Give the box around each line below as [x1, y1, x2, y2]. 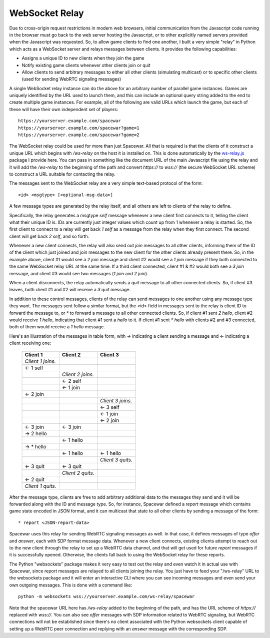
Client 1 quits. [24, 482, 56, 489]
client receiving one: [9, 340, 51, 346]
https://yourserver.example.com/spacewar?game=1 [18, 125, 139, 131]
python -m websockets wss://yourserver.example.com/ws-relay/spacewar [18, 593, 195, 599]
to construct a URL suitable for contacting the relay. [9, 171, 115, 177]
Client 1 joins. [24, 358, 56, 365]
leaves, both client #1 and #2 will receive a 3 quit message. [9, 287, 131, 293]
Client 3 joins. [100, 397, 132, 404]
